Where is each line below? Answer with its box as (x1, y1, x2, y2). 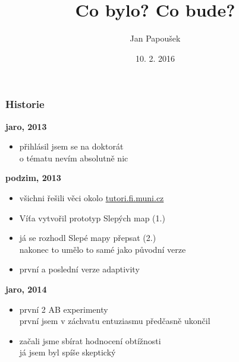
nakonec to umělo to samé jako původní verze (19, 243, 186, 255)
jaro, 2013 (5, 120, 47, 132)
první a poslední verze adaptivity (19, 263, 140, 275)
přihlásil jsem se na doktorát (19, 140, 124, 153)
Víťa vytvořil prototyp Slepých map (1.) (19, 211, 165, 224)
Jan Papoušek (130, 32, 181, 45)
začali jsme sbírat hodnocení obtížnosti (19, 334, 161, 347)
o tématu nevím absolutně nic (19, 151, 128, 164)
